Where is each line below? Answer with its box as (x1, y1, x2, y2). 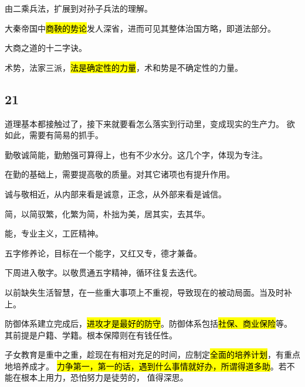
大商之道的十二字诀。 (5, 42, 87, 54)
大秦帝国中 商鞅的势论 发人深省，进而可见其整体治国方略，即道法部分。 (5, 22, 276, 34)
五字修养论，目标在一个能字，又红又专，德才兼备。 (5, 246, 202, 259)
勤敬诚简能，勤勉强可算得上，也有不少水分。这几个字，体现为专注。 (5, 148, 267, 160)
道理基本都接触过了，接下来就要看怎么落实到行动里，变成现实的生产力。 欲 (5, 117, 295, 129)
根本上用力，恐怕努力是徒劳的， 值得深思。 (21, 371, 188, 383)
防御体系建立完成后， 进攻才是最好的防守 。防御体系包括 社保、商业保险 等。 (5, 317, 292, 330)
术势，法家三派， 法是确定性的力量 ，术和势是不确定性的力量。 (5, 61, 243, 73)
